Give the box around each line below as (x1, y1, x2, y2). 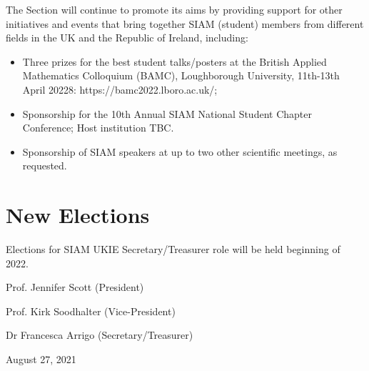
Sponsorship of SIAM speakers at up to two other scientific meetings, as (22, 144, 338, 159)
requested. (22, 158, 67, 173)
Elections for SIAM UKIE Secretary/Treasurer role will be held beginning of (6, 242, 340, 257)
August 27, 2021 (6, 352, 76, 367)
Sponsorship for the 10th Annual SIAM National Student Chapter (22, 106, 312, 121)
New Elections (6, 200, 150, 229)
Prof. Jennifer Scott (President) (6, 280, 144, 295)
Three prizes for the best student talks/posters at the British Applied (22, 54, 327, 69)
